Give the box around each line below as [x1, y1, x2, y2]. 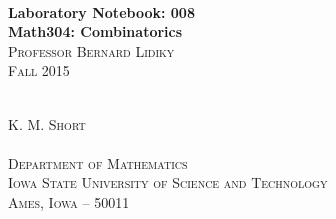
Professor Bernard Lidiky [8, 40, 175, 61]
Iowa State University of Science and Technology [8, 172, 328, 193]
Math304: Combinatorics [8, 21, 183, 42]
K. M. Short [8, 113, 86, 134]
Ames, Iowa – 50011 [8, 191, 130, 212]
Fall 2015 [8, 60, 70, 81]
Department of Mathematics [8, 152, 188, 173]
